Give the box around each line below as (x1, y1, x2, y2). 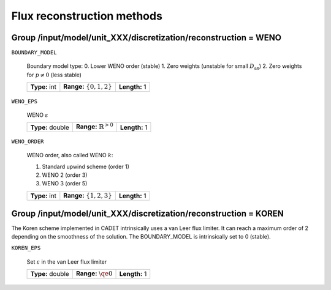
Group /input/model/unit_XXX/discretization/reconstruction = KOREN (11, 208, 284, 218)
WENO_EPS (11, 98, 38, 105)
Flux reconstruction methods (11, 9, 162, 23)
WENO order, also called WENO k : (26, 152, 113, 159)
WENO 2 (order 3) (42, 171, 88, 179)
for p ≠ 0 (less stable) (26, 71, 82, 78)
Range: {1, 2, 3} (63, 191, 113, 199)
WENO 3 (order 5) (42, 180, 88, 187)
